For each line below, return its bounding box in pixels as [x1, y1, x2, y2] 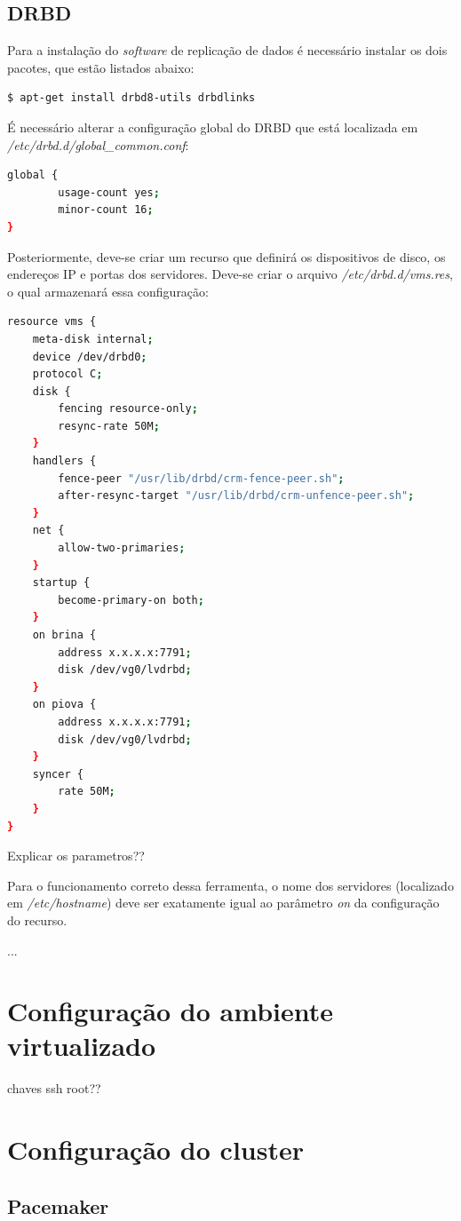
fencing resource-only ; [58, 402, 198, 416]
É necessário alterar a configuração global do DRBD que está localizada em [7, 117, 418, 136]
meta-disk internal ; [32, 332, 154, 345]
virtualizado [7, 1027, 156, 1064]
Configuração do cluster [7, 1131, 304, 1168]
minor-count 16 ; [58, 203, 154, 217]
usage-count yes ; [58, 186, 160, 199]
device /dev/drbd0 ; [32, 350, 147, 363]
